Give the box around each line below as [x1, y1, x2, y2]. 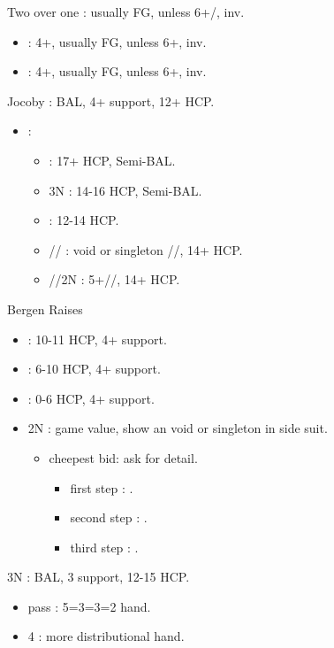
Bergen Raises [7, 299, 83, 318]
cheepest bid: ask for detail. [49, 448, 198, 467]
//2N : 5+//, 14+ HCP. [49, 270, 180, 289]
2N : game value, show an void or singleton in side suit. [27, 419, 328, 437]
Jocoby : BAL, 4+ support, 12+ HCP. [7, 91, 215, 110]
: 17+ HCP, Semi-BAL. [49, 150, 176, 169]
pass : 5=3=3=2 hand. [27, 597, 151, 615]
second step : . [70, 508, 148, 527]
